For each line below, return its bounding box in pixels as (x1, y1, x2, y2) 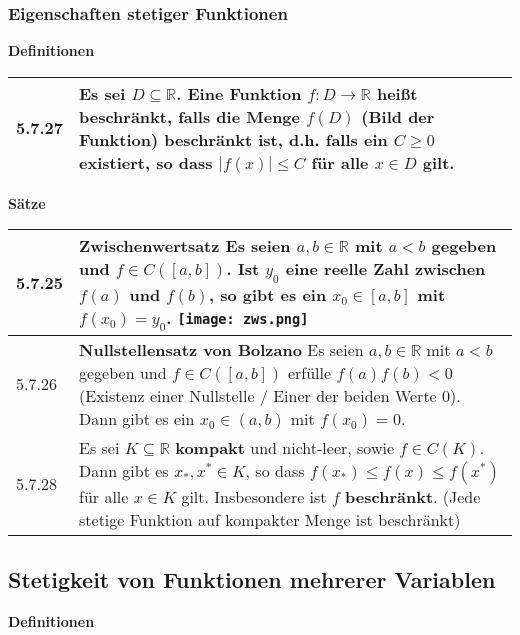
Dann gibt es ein (79, 406, 195, 430)
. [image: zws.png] (166, 305, 309, 329)
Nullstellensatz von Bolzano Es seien (79, 337, 364, 361)
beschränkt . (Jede (345, 484, 481, 508)
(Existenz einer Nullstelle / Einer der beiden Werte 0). (79, 383, 461, 407)
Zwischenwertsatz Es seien (79, 234, 291, 258)
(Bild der (361, 104, 435, 128)
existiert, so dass (79, 150, 213, 174)
